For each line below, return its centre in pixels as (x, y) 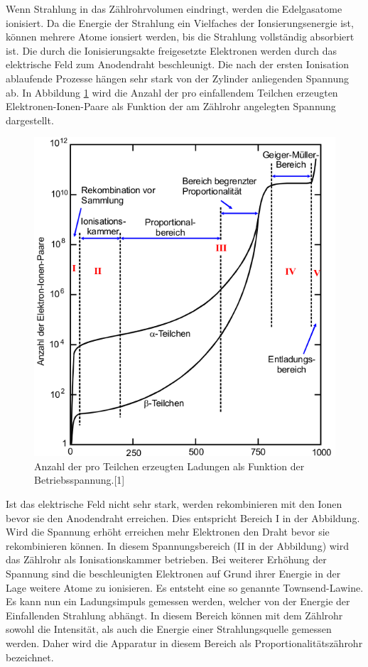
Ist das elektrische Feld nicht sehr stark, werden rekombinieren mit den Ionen (174, 503)
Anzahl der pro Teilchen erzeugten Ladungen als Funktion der (169, 466)
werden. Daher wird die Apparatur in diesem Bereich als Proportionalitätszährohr (184, 642)
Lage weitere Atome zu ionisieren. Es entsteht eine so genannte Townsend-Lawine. (185, 587)
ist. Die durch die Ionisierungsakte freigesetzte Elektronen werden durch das (172, 50)
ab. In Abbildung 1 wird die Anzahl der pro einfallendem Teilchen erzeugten (172, 92)
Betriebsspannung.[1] (80, 480)
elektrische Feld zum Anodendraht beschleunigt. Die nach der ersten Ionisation (178, 64)
